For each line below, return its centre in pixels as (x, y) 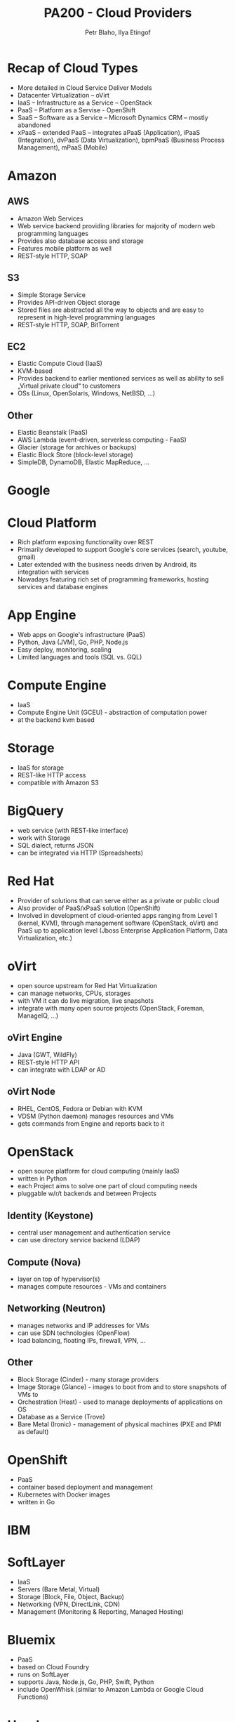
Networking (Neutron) (57, 1309)
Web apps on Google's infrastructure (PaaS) (81, 635)
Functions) (33, 1697)
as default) (33, 1431)
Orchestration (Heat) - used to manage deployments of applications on (120, 1402)
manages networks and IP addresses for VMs (83, 1325)
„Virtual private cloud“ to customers (69, 386)
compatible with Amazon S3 (58, 783)
